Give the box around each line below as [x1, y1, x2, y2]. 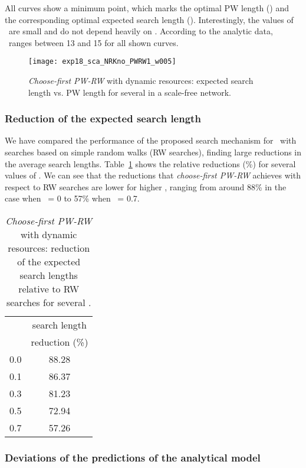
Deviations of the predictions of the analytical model [5, 450, 261, 464]
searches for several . [6, 295, 91, 309]
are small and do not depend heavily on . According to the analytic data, [8, 25, 273, 37]
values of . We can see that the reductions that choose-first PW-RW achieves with [5, 169, 301, 181]
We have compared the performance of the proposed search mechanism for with [5, 134, 297, 147]
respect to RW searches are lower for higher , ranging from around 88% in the [5, 180, 287, 193]
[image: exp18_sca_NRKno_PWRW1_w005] [28, 57, 176, 66]
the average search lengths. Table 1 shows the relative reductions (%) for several [5, 157, 296, 170]
